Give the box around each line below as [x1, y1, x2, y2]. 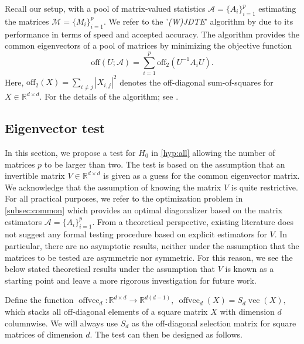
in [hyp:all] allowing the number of [151, 147, 275, 158]
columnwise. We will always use [5, 316, 118, 329]
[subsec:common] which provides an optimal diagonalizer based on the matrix [5, 203, 283, 216]
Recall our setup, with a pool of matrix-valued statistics [5, 2, 206, 14]
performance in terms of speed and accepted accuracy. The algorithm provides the [5, 28, 299, 40]
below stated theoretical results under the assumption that [5, 263, 216, 275]
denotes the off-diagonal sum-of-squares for [119, 76, 274, 88]
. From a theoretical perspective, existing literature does [92, 215, 294, 227]
